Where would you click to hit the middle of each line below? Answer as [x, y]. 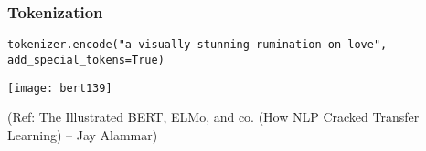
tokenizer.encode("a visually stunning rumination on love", [197, 45]
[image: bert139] [60, 88]
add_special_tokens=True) [86, 60]
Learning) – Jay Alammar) [83, 134]
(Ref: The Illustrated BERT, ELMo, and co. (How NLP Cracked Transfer [213, 117]
